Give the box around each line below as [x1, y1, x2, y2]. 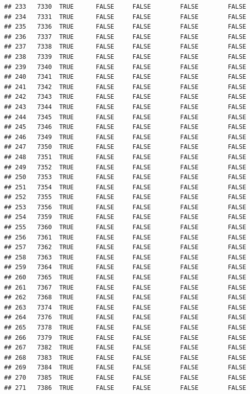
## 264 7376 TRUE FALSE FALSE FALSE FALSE [4, 314, 246, 321]
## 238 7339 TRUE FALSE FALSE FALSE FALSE [4, 53, 246, 60]
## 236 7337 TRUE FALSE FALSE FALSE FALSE [4, 33, 246, 40]
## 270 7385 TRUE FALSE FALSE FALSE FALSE [4, 374, 246, 381]
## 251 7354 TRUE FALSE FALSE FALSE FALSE [4, 183, 246, 191]
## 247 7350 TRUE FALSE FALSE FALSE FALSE [4, 143, 246, 151]
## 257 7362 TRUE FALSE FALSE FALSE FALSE [4, 244, 246, 251]
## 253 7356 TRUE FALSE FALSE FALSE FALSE [4, 203, 246, 211]
